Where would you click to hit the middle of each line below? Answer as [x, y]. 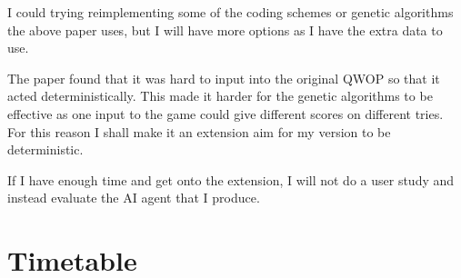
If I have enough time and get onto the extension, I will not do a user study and [231, 179]
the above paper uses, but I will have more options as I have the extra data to [225, 30]
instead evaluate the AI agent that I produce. [134, 198]
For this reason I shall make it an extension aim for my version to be [199, 131]
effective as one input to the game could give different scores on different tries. [225, 113]
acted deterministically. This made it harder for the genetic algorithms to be [220, 96]
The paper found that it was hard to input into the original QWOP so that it [224, 78]
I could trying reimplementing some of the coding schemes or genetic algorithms [230, 12]
